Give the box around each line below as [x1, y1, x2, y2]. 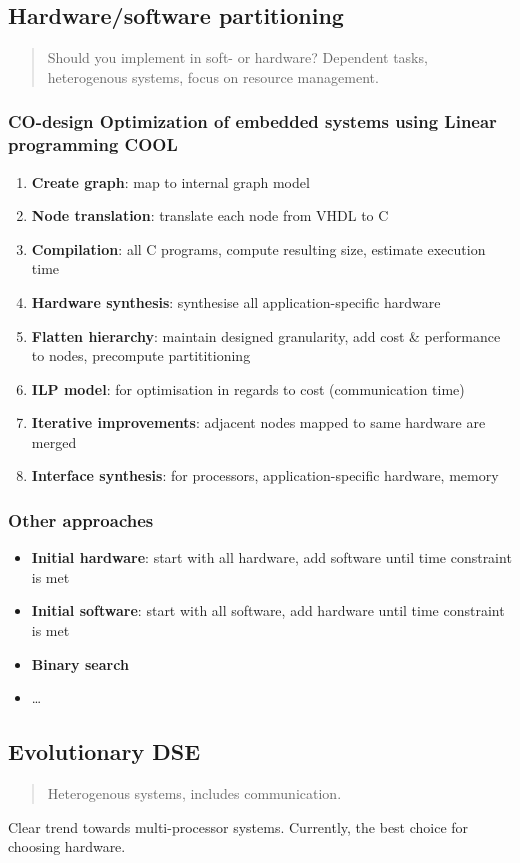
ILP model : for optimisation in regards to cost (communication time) [31, 378, 465, 399]
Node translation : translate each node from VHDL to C [31, 205, 389, 226]
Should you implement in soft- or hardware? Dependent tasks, [47, 47, 428, 68]
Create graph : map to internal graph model [31, 171, 310, 192]
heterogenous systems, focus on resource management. [47, 66, 379, 87]
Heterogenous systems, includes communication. [47, 783, 342, 804]
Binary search [31, 653, 129, 674]
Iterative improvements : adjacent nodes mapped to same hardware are [31, 412, 486, 433]
